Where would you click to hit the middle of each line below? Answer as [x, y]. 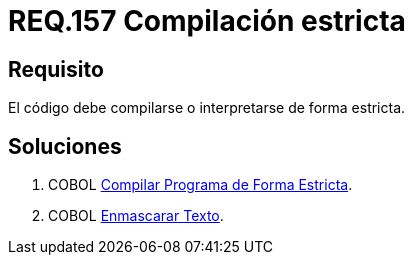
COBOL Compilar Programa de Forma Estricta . [200, 185]
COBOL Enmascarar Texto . [136, 216]
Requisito [56, 69]
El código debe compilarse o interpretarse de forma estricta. [207, 108]
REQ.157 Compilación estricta [207, 21]
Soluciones [65, 146]
